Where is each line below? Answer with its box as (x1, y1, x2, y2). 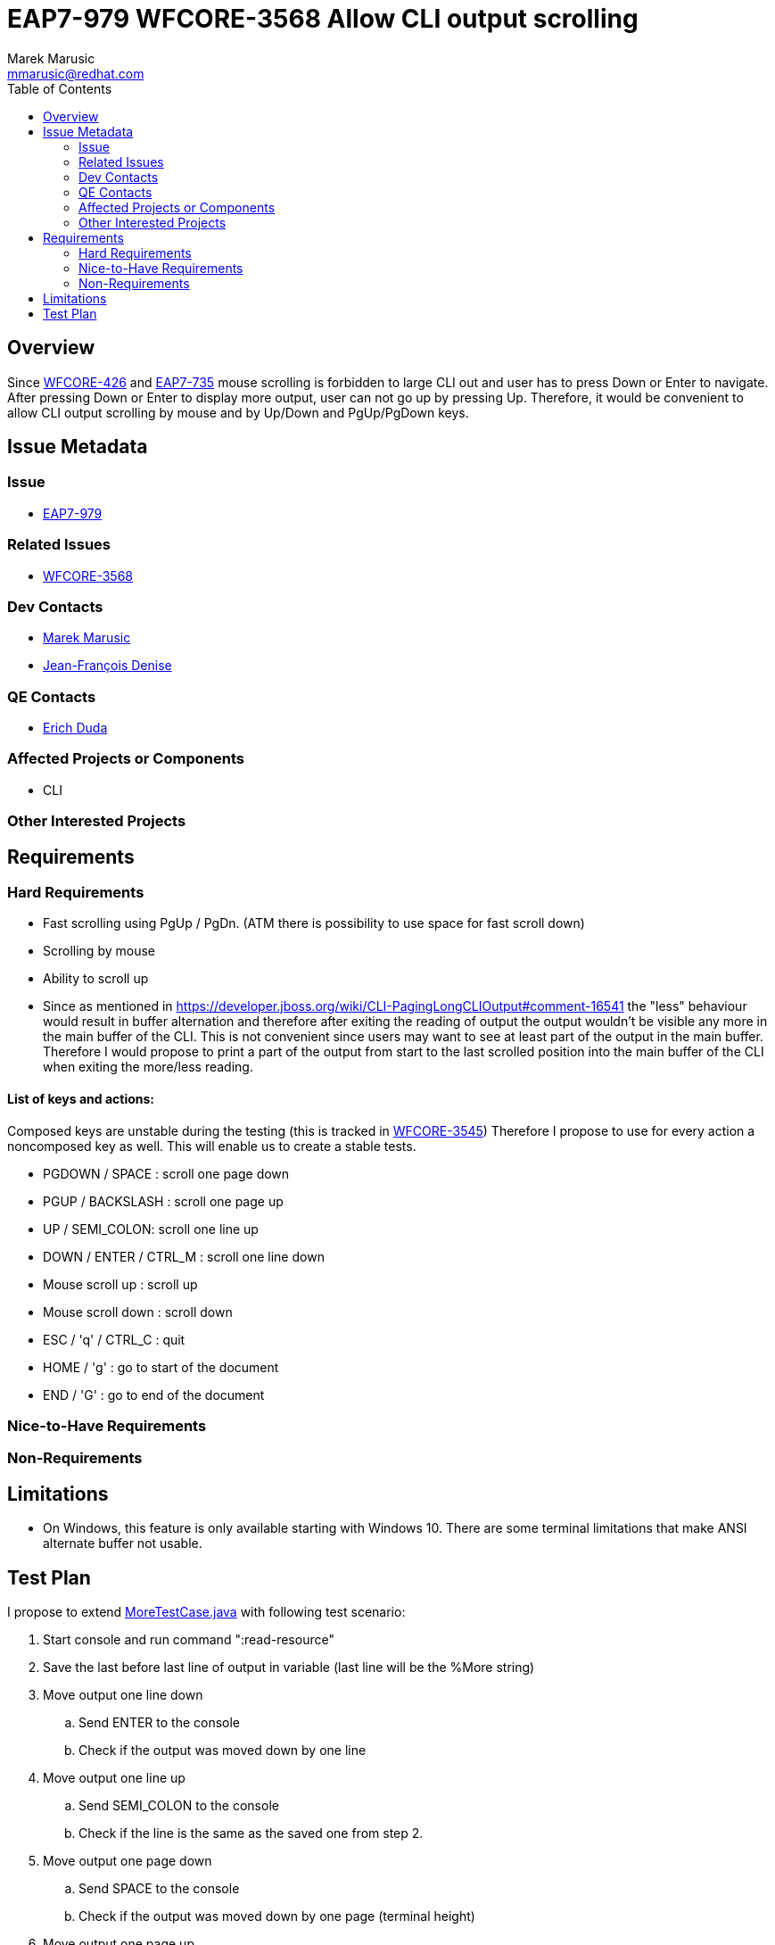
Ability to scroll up (43, 971, 149, 987)
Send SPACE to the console (78, 1881, 240, 1897)
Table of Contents (7, 80, 112, 96)
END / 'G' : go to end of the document (43, 1386, 265, 1403)
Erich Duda (43, 720, 108, 736)
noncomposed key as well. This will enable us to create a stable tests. (7, 1138, 416, 1154)
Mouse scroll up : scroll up (43, 1276, 198, 1292)
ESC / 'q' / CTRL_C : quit (43, 1331, 186, 1347)
